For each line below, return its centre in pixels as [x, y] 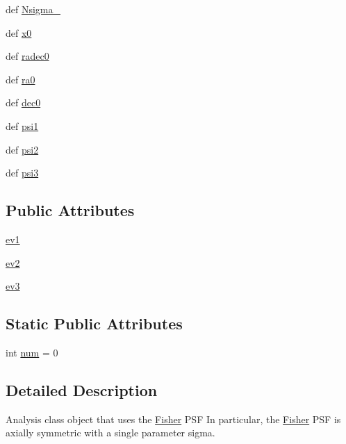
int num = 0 [32, 352]
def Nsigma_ [33, 9]
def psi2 [22, 149]
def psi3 [22, 173]
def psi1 [22, 125]
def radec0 [27, 56]
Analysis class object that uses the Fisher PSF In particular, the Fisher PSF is [173, 419]
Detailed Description [82, 389]
